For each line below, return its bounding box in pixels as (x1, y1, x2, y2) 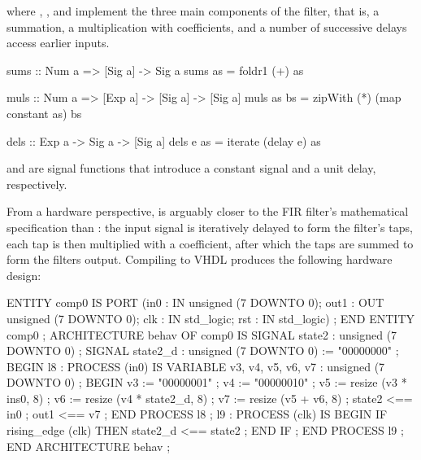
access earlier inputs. (7, 34, 110, 51)
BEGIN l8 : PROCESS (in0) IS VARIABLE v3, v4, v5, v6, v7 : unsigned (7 (7, 357, 385, 375)
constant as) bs (7, 104, 82, 121)
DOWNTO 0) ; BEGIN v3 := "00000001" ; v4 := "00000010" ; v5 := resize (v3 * (7, 374, 407, 391)
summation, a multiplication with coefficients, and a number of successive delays (7, 18, 407, 35)
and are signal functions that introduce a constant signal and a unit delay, (7, 160, 376, 177)
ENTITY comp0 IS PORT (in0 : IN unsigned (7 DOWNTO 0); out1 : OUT (7, 294, 384, 311)
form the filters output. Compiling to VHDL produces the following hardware (7, 251, 393, 268)
